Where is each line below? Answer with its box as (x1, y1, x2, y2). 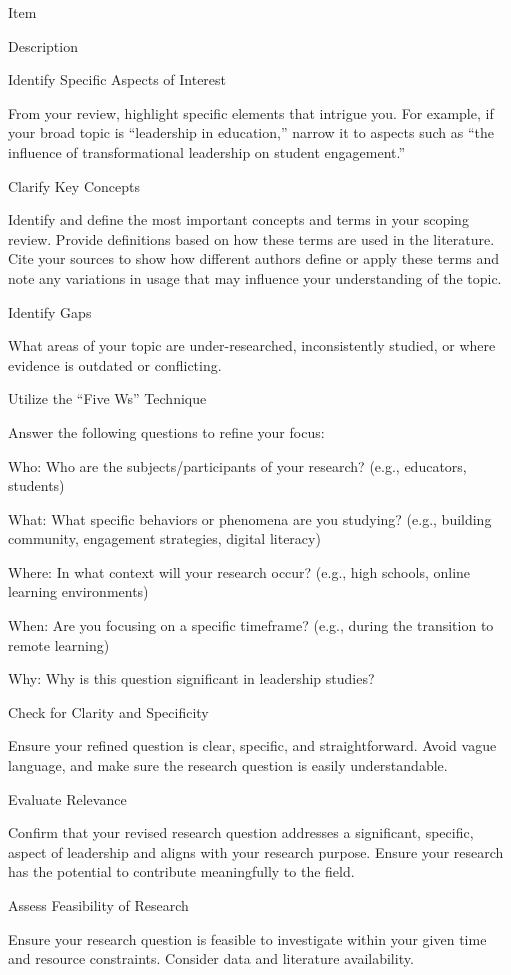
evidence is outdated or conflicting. (8, 354, 222, 375)
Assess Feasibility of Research (8, 895, 189, 915)
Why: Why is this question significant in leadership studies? (8, 668, 375, 689)
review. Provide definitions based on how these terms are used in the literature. (8, 228, 495, 249)
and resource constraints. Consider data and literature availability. (8, 948, 414, 969)
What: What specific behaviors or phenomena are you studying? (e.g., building (8, 508, 492, 529)
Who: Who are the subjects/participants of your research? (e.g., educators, (8, 455, 467, 476)
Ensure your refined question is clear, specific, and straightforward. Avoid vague (8, 735, 497, 756)
